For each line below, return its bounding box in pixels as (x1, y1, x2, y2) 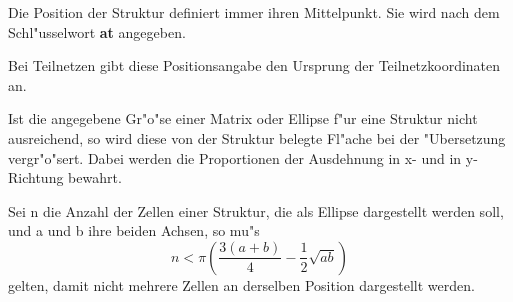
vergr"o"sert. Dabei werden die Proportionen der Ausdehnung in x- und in (8, 147, 462, 168)
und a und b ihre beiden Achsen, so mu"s (8, 220, 260, 241)
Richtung (8, 167, 64, 188)
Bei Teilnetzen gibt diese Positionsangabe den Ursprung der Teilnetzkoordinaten (8, 55, 501, 76)
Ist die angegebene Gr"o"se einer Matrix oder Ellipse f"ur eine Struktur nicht (8, 108, 478, 129)
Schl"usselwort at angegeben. (8, 21, 186, 42)
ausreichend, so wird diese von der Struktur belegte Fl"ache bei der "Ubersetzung (8, 127, 506, 148)
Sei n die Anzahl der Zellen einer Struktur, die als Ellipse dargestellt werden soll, (8, 200, 504, 221)
